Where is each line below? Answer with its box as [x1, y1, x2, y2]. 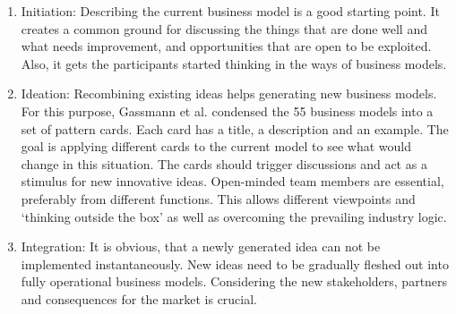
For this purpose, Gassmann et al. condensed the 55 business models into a [21, 101, 434, 120]
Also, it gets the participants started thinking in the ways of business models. [21, 54, 447, 72]
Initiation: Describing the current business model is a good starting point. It [21, 2, 440, 20]
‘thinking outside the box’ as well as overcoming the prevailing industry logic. [21, 207, 447, 225]
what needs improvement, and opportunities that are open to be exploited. [21, 37, 432, 55]
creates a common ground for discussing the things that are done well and [21, 19, 427, 38]
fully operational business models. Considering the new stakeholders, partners [21, 272, 448, 291]
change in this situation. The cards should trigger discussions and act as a [21, 154, 427, 173]
